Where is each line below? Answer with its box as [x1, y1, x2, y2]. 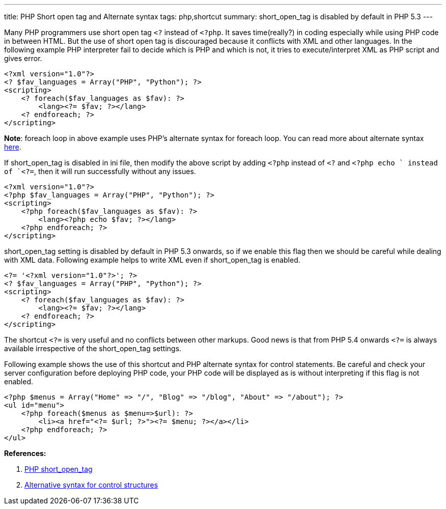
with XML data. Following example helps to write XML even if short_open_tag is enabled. [4, 256, 300, 264]
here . [4, 143, 21, 151]
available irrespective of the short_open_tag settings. [4, 344, 182, 353]
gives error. [4, 54, 42, 63]
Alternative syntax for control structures [24, 480, 158, 489]
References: [4, 449, 46, 458]
